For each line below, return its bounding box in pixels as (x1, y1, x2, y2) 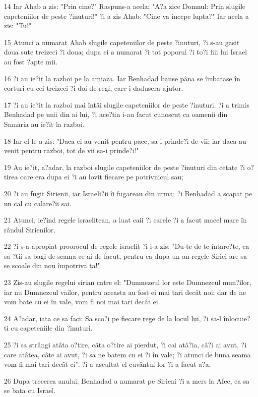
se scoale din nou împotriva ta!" (4, 260, 100, 271)
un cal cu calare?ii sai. (4, 198, 71, 208)
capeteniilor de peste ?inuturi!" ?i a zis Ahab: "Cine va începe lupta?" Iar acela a (4, 10, 249, 21)
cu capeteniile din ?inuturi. (10, 323, 93, 333)
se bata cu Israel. (4, 385, 56, 396)
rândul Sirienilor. (4, 224, 56, 234)
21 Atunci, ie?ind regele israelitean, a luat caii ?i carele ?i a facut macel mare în (4, 215, 247, 225)
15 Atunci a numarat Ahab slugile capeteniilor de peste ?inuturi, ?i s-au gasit (4, 37, 240, 47)
